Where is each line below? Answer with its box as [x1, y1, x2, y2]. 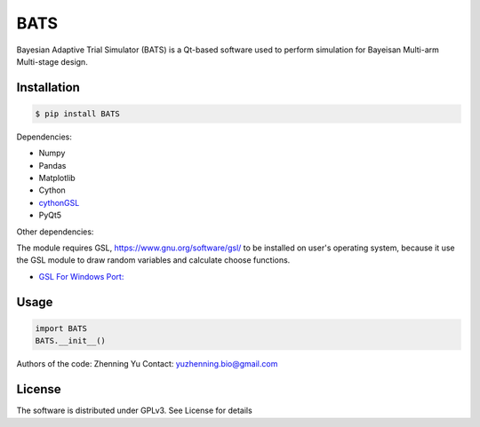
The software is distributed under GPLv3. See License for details [16, 405, 252, 416]
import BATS [35, 323, 88, 333]
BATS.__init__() [35, 336, 107, 346]
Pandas [38, 160, 67, 170]
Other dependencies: [16, 226, 94, 237]
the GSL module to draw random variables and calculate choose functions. [16, 255, 291, 265]
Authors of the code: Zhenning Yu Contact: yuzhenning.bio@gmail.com [16, 359, 278, 369]
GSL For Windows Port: [38, 271, 124, 281]
